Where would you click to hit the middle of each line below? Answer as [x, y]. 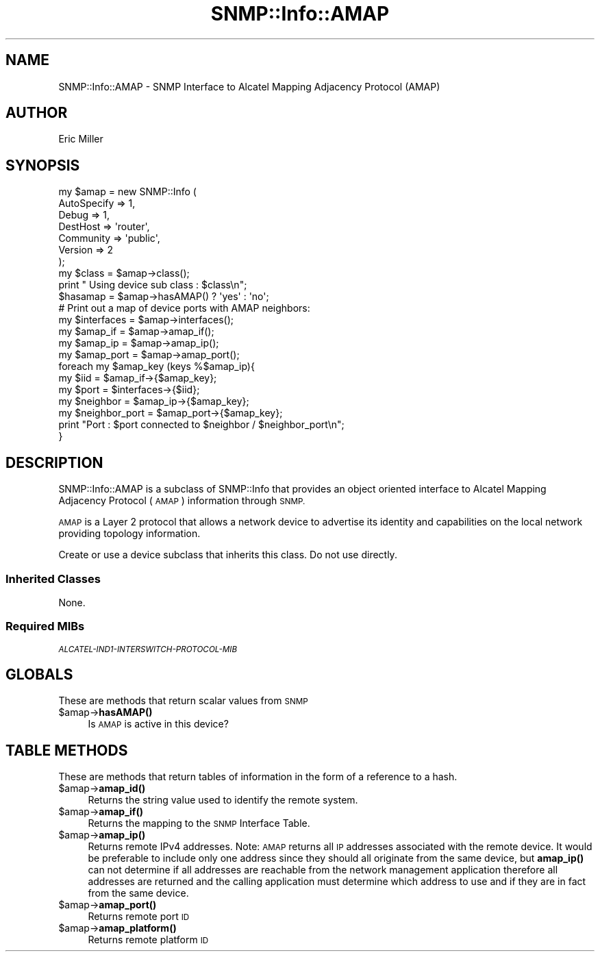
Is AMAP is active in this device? [158, 724]
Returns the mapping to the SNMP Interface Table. [199, 823]
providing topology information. [129, 534]
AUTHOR [37, 113]
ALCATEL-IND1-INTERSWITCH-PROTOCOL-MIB [148, 649]
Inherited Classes [53, 579]
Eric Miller [81, 139]
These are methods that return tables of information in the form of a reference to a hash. [258, 777]
